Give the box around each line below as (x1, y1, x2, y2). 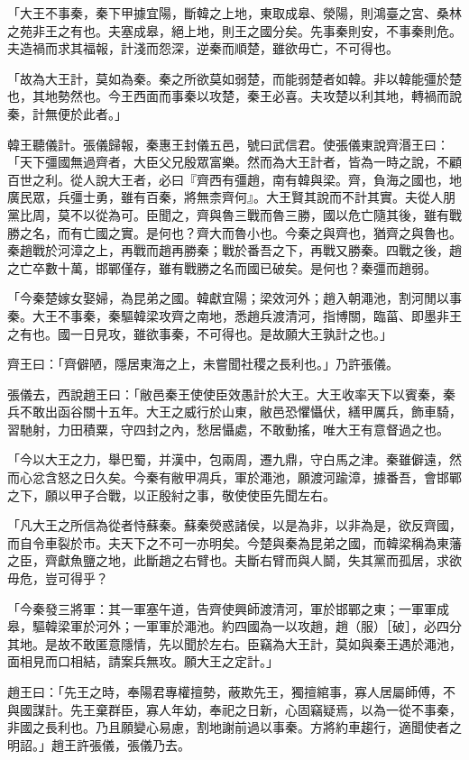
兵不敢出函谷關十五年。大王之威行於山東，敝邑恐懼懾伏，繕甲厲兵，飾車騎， (7, 402, 462, 421)
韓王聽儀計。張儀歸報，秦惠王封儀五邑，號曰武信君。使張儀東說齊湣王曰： (7, 134, 449, 153)
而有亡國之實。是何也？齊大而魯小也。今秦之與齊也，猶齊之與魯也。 (57, 223, 462, 242)
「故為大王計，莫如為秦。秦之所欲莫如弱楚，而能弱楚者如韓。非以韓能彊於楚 (7, 69, 462, 87)
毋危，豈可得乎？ (7, 569, 108, 588)
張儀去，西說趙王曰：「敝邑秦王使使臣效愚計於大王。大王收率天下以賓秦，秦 (7, 384, 455, 403)
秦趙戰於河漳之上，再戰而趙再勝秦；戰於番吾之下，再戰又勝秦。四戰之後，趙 (7, 241, 462, 260)
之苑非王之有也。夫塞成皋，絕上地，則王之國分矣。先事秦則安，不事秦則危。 (7, 21, 462, 40)
